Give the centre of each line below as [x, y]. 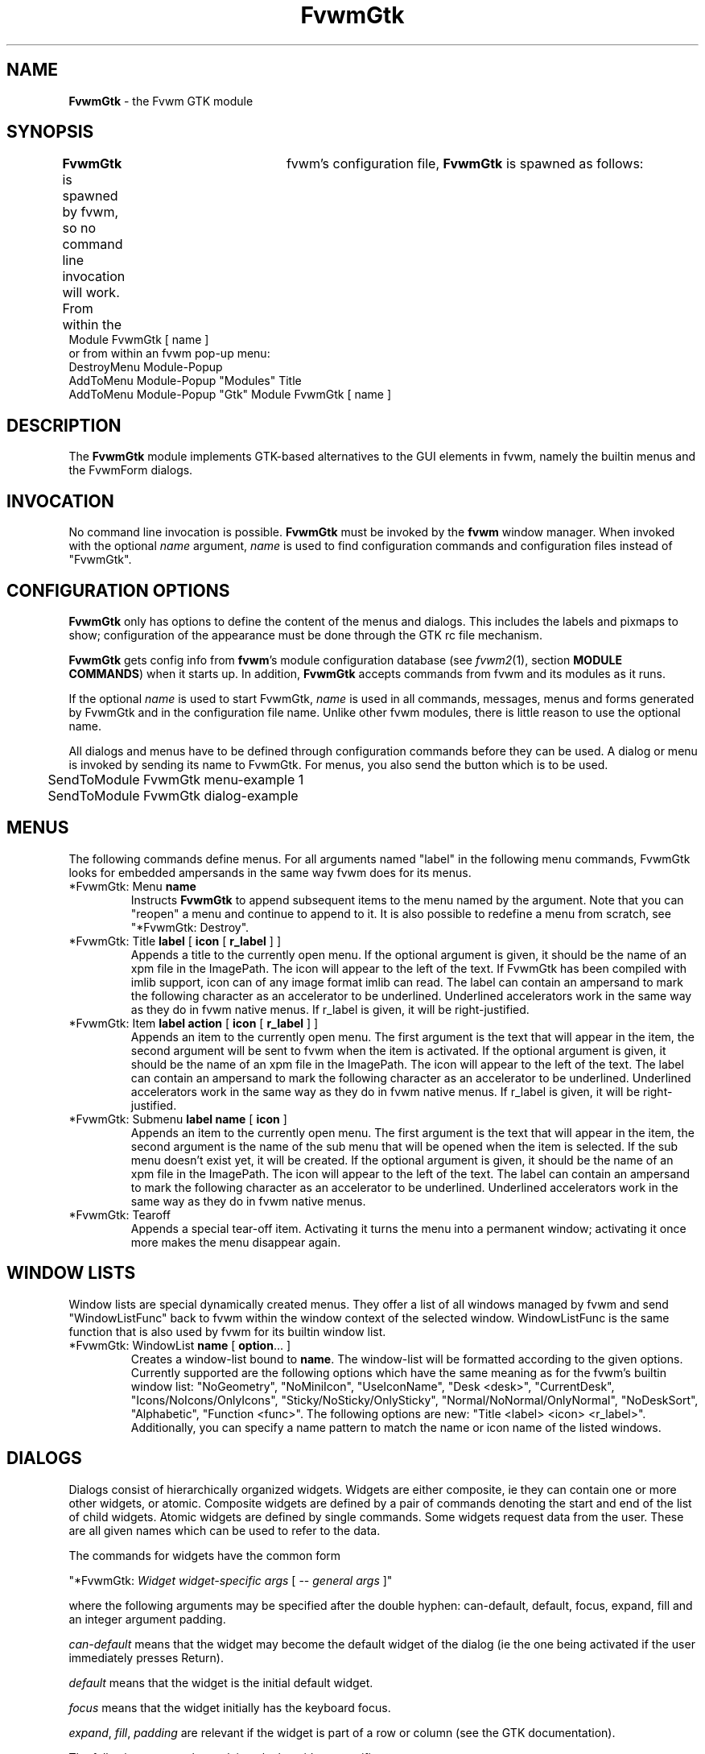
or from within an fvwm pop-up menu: [169, 354]
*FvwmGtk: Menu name [132, 886]
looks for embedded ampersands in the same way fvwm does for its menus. [270, 872]
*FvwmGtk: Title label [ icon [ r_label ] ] [175, 941]
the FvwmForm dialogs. [131, 470]
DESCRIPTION [64, 425]
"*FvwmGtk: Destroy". [190, 927]
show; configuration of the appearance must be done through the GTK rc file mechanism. [305, 635]
